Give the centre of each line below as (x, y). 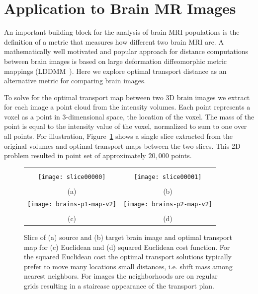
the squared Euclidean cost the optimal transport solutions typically (128, 257)
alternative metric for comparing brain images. (75, 81)
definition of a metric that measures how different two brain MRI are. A (114, 41)
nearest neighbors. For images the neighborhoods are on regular (121, 276)
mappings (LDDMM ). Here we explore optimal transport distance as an (115, 71)
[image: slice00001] (168, 177)
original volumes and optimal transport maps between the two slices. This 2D (122, 146)
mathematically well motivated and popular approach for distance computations (126, 51)
